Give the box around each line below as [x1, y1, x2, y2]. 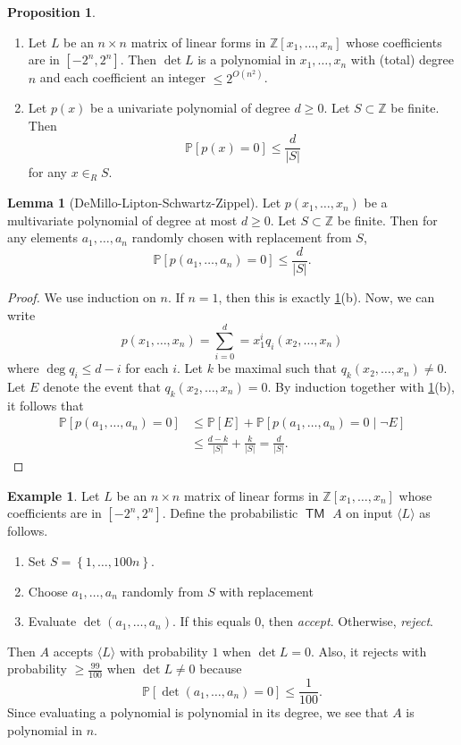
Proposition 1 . [7, 3, 96, 21]
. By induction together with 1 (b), [267, 377, 455, 396]
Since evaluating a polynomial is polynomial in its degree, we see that [7, 703, 389, 722]
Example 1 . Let [7, 486, 100, 504]
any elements [7, 228, 79, 247]
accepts [53, 641, 94, 660]
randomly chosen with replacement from [131, 228, 352, 247]
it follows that [7, 395, 84, 414]
